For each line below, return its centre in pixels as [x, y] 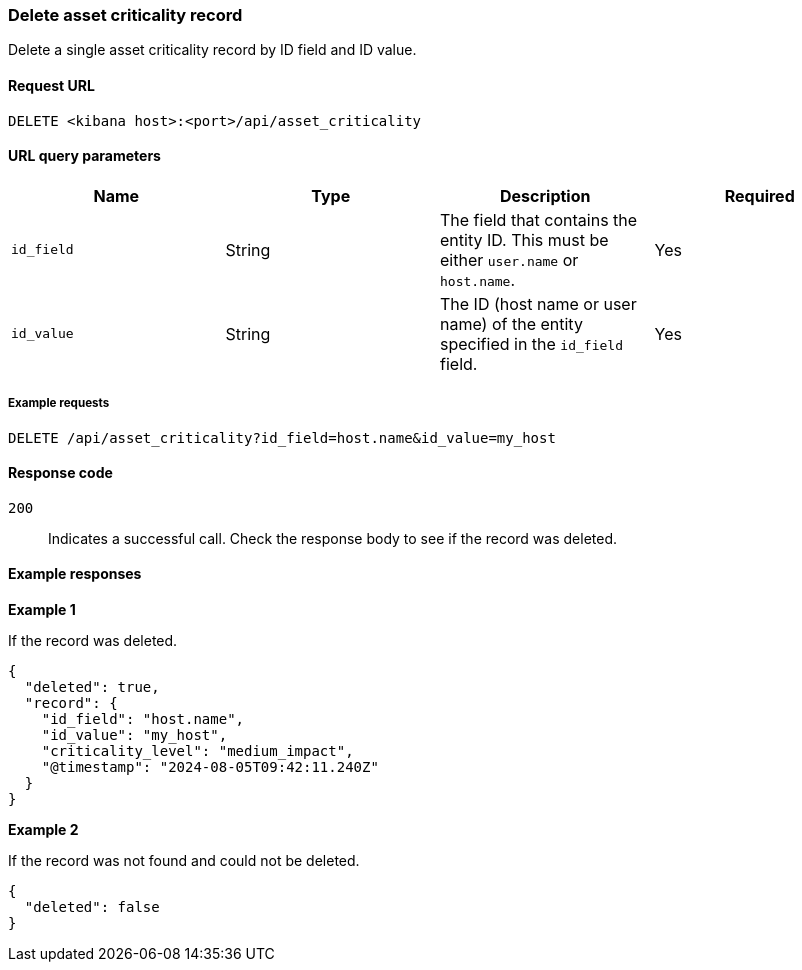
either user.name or [509, 259]
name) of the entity [511, 323]
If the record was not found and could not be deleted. [184, 861]
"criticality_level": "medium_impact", [197, 751]
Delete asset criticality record [125, 15]
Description [545, 195]
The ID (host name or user [538, 303]
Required [759, 195]
